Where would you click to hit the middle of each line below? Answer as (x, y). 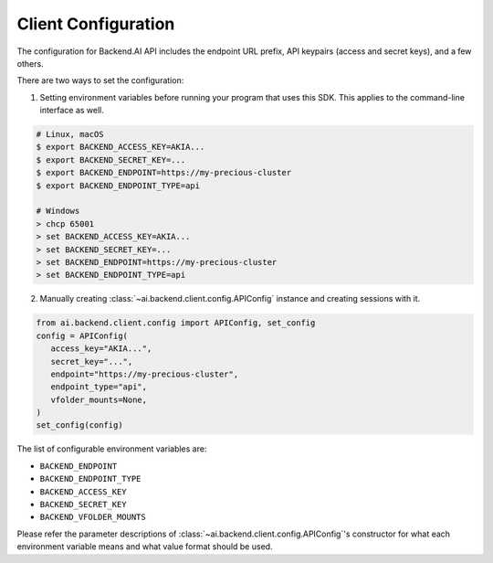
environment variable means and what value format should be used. (145, 547)
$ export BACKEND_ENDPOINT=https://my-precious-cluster (164, 173)
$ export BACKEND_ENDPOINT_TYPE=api (118, 186)
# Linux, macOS (70, 134)
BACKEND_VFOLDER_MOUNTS (93, 517)
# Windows (58, 211)
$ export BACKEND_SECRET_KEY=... (111, 159)
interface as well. (72, 111)
